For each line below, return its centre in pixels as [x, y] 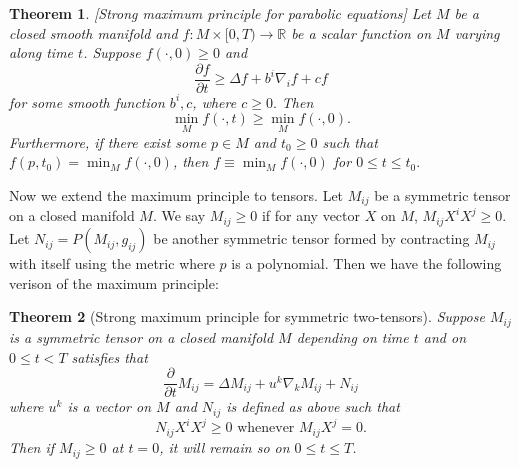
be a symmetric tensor [442, 194]
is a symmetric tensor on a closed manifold [141, 336]
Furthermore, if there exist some [108, 141]
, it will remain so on [224, 447]
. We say [179, 215]
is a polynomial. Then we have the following [366, 263]
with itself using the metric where [112, 263]
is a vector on [109, 406]
